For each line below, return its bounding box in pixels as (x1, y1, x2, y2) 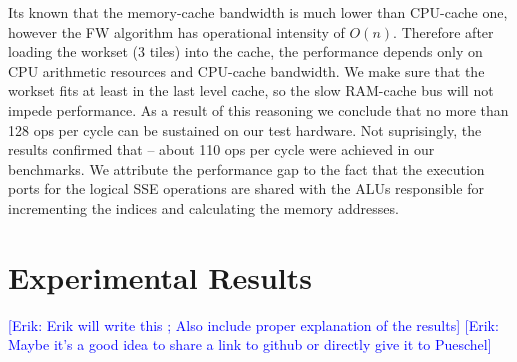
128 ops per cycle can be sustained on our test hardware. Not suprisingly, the (8, 119, 482, 140)
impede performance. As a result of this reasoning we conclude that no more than (8, 99, 509, 120)
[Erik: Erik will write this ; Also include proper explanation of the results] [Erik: (8, 314, 499, 335)
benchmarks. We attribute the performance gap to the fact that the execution (8, 158, 485, 179)
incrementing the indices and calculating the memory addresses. (8, 197, 399, 218)
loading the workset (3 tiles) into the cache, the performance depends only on (8, 41, 483, 62)
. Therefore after (393, 21, 494, 42)
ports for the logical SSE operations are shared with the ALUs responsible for (8, 178, 484, 199)
